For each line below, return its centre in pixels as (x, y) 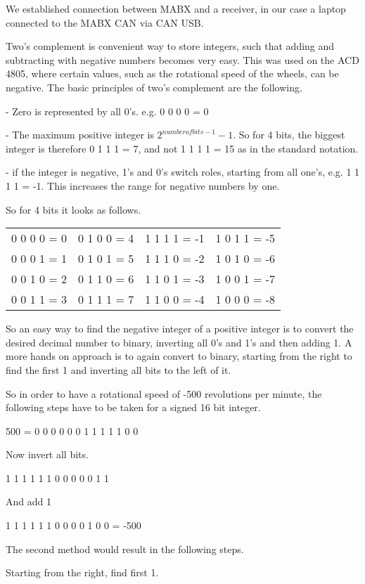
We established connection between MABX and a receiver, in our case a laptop (176, 8)
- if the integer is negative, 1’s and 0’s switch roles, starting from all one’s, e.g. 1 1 (183, 172)
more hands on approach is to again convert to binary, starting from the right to (179, 356)
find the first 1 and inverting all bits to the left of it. (119, 369)
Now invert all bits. (47, 454)
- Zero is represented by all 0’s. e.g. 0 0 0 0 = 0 (107, 111)
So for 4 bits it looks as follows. (73, 209)
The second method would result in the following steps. (125, 549)
